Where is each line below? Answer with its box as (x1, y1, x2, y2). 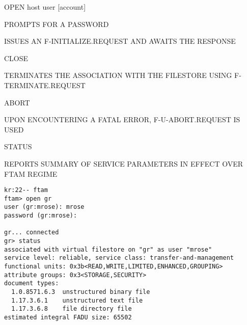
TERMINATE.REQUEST (4, 79, 86, 90)
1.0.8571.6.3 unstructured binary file (11, 288, 150, 295)
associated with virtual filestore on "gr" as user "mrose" (4, 246, 212, 253)
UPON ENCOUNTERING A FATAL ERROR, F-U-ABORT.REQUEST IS (4, 114, 240, 125)
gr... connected (4, 229, 59, 236)
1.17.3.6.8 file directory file (11, 305, 132, 313)
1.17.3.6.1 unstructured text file (11, 296, 143, 304)
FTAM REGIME (4, 168, 58, 179)
